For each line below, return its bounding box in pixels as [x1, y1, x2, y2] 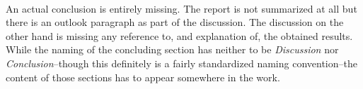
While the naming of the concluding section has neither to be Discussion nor [6, 42, 339, 57]
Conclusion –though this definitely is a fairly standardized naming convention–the [6, 55, 357, 70]
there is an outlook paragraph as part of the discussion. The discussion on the [6, 15, 344, 29]
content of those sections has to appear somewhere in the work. [6, 69, 280, 84]
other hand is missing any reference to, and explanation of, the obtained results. [6, 28, 353, 43]
